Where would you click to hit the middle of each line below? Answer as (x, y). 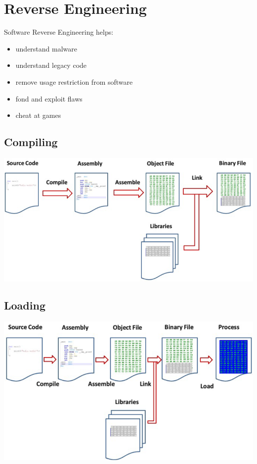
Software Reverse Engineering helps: (59, 32)
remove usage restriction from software (74, 81)
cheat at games (38, 115)
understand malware (46, 48)
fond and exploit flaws (49, 98)
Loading (25, 305)
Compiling (31, 142)
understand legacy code (51, 65)
